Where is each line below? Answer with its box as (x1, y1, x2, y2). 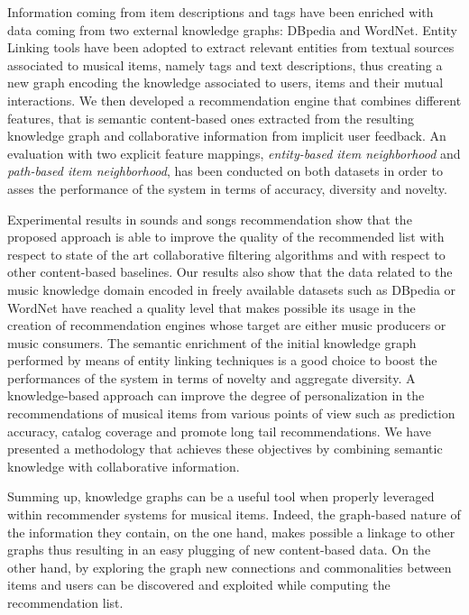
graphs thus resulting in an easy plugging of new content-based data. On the (7, 540, 431, 559)
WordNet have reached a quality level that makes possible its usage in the (7, 298, 416, 317)
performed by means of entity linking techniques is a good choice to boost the (7, 351, 437, 370)
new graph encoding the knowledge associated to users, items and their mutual (7, 73, 444, 92)
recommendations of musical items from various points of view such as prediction (7, 404, 455, 423)
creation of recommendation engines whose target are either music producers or (7, 316, 446, 335)
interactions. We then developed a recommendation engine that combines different (7, 90, 462, 109)
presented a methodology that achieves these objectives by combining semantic (7, 439, 443, 458)
